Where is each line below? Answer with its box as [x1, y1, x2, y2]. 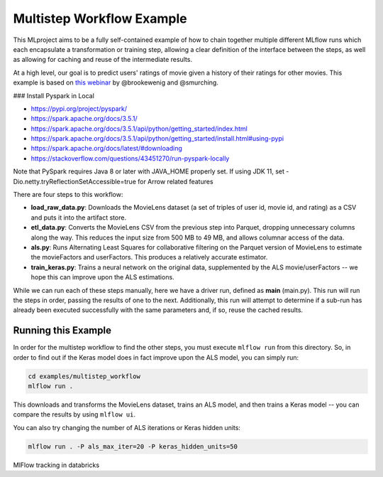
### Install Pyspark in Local [13, 91, 95, 100]
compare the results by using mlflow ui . [13, 410, 136, 419]
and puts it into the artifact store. [30, 213, 127, 222]
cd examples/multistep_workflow [28, 372, 141, 380]
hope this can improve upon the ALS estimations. [30, 273, 174, 282]
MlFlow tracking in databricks [13, 461, 99, 469]
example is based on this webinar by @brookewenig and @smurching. [13, 78, 219, 87]
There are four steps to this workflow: [13, 191, 123, 199]
